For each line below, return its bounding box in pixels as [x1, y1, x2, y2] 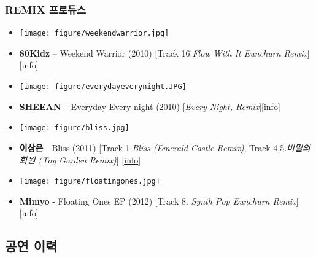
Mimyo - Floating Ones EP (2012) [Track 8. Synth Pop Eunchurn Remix [19, 194, 296, 207]
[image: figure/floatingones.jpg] [19, 177, 160, 186]
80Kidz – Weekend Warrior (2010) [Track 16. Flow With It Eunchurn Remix [19, 46, 307, 59]
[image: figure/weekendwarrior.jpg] [19, 29, 169, 38]
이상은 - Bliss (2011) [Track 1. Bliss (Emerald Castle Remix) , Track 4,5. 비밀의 [19, 141, 310, 154]
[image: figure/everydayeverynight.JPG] [19, 82, 187, 92]
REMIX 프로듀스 [5, 1, 87, 17]
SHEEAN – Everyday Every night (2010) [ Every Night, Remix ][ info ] [19, 100, 280, 112]
